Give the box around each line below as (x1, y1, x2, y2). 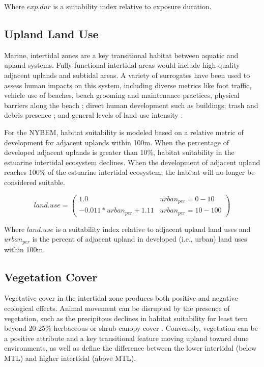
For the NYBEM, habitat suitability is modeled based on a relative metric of (4, 126, 244, 137)
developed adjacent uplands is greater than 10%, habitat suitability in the (4, 147, 234, 158)
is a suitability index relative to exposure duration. (53, 1, 212, 11)
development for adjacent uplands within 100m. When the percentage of (4, 137, 229, 147)
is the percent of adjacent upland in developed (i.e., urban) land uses (32, 233, 247, 244)
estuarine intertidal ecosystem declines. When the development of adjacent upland (4, 156, 260, 167)
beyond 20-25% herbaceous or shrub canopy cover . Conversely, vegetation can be (4, 323, 258, 333)
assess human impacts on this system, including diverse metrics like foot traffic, (4, 80, 252, 90)
